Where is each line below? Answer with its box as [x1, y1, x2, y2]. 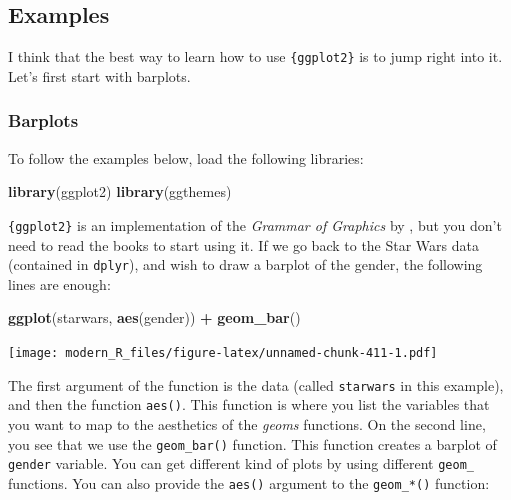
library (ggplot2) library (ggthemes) [8, 181, 232, 202]
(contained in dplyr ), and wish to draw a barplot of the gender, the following [8, 254, 483, 275]
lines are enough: [8, 273, 111, 294]
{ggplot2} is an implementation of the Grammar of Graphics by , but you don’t [8, 214, 502, 235]
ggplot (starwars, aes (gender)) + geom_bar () [8, 307, 301, 328]
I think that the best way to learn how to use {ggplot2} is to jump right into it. [8, 46, 503, 67]
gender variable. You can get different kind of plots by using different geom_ [8, 453, 474, 474]
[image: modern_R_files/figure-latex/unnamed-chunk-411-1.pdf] [8, 345, 438, 360]
